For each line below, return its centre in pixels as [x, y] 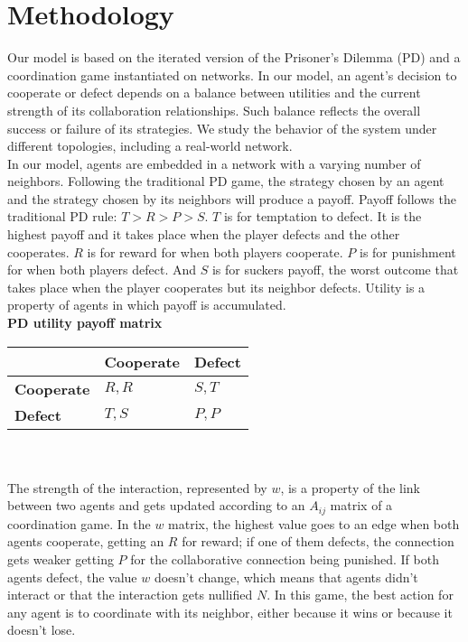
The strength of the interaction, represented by [137, 487]
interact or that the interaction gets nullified [130, 595]
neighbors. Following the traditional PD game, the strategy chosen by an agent [226, 181]
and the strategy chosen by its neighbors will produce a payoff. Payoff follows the [232, 198]
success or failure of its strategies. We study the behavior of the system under [222, 128]
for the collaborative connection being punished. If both [285, 559]
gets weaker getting [61, 559]
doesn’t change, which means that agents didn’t [286, 577]
